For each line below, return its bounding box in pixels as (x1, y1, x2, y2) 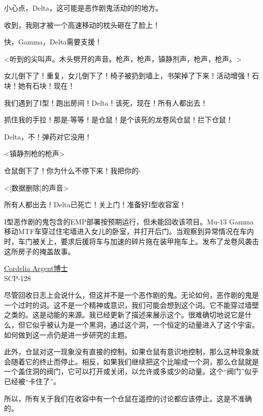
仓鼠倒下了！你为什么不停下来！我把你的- (4, 165, 141, 175)
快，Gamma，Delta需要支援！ (4, 36, 102, 47)
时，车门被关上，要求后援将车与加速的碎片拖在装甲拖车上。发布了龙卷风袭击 (4, 236, 259, 246)
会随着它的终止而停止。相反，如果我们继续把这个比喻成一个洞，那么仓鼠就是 (4, 356, 259, 366)
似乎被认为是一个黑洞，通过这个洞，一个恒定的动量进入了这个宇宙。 (32, 319, 259, 330)
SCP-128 (4, 272, 31, 283)
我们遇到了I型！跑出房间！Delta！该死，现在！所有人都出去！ (4, 97, 208, 108)
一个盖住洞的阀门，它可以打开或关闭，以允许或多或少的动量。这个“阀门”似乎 (4, 366, 259, 377)
